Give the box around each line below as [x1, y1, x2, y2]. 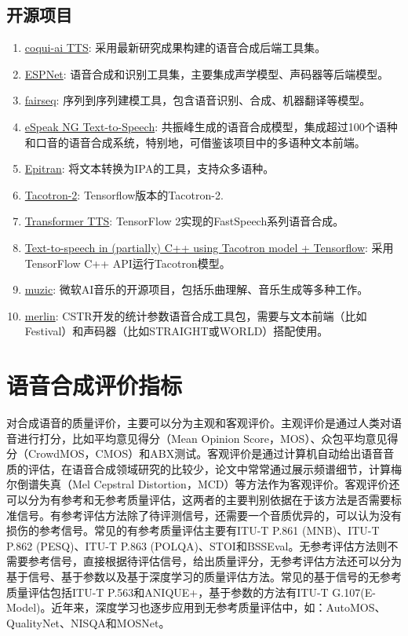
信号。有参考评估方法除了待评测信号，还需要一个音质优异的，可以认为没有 [16, 506, 402, 523]
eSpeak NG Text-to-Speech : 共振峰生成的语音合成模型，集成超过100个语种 [24, 118, 398, 134]
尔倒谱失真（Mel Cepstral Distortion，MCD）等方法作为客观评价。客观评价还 [6, 476, 400, 492]
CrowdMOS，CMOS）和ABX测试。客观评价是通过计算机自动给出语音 [27, 445, 384, 462]
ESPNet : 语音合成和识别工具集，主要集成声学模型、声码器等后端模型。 [24, 65, 389, 82]
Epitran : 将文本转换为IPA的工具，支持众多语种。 [24, 160, 275, 177]
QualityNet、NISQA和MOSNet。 [6, 614, 170, 631]
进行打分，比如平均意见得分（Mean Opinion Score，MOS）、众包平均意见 [16, 429, 388, 446]
